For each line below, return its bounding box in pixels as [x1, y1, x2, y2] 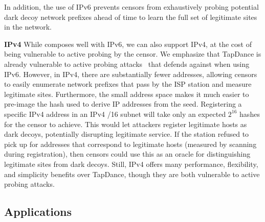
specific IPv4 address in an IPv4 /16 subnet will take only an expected [4, 108, 226, 119]
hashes [239, 108, 260, 119]
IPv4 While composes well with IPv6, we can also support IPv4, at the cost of [4, 38, 252, 49]
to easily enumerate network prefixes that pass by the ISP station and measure [4, 79, 252, 89]
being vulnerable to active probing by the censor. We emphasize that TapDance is [4, 48, 261, 59]
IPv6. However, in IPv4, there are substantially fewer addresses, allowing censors [4, 68, 257, 79]
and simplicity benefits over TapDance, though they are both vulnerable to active [4, 168, 260, 179]
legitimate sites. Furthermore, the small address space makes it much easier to [4, 88, 249, 99]
